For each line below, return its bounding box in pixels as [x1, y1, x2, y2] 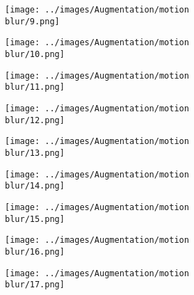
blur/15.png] [5, 214, 65, 224]
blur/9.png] [5, 16, 60, 26]
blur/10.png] [5, 49, 65, 59]
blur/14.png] [5, 181, 65, 191]
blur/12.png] [5, 115, 65, 125]
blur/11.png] [5, 82, 65, 93]
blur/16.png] [5, 246, 65, 257]
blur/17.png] [5, 280, 65, 290]
